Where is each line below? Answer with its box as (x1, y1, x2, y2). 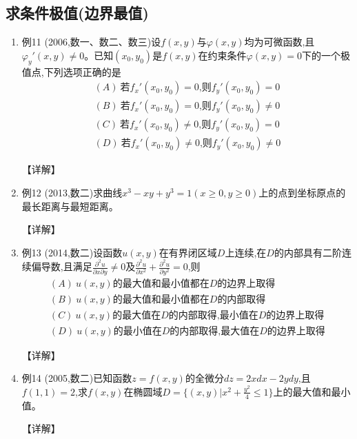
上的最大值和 (273, 384, 331, 398)
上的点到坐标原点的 (258, 185, 346, 199)
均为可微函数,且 (244, 34, 315, 49)
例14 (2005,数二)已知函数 (21, 371, 132, 385)
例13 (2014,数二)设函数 (21, 245, 123, 259)
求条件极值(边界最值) (6, 2, 149, 23)
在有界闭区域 (159, 245, 217, 259)
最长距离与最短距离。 (21, 198, 119, 213)
